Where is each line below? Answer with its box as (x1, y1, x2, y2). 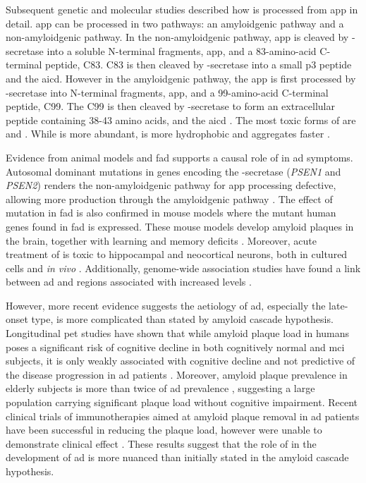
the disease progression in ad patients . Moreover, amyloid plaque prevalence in (6, 367, 348, 381)
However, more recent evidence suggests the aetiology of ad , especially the (6, 298, 326, 312)
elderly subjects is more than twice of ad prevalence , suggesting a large (6, 381, 315, 396)
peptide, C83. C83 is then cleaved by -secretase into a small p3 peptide (45, 57, 352, 72)
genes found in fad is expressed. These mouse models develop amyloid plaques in (6, 219, 354, 233)
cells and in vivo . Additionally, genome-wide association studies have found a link (6, 260, 361, 275)
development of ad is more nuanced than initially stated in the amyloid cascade (6, 450, 349, 465)
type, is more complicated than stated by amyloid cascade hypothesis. (31, 312, 334, 326)
